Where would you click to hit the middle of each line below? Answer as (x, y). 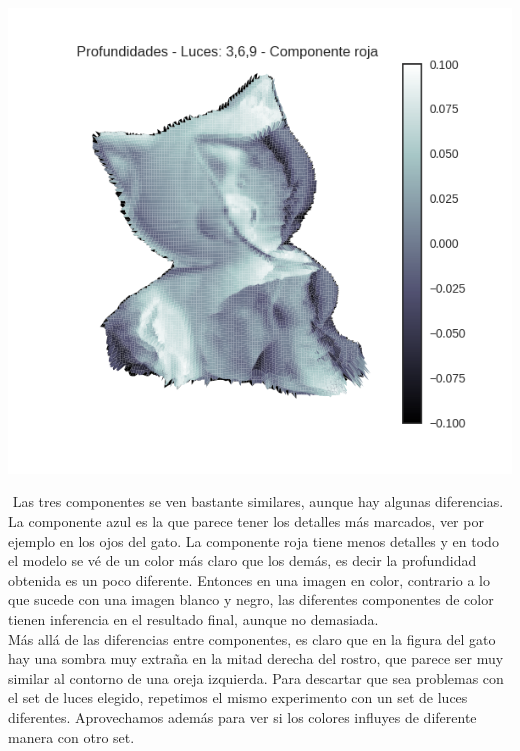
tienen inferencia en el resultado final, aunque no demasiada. (193, 619)
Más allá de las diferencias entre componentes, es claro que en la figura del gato (252, 638)
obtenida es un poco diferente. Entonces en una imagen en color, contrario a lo (249, 579)
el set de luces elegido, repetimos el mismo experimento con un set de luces (238, 697)
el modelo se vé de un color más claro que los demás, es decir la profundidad (242, 560)
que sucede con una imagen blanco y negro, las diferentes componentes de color (251, 599)
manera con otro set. (71, 736)
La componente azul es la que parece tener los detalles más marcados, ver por (246, 521)
